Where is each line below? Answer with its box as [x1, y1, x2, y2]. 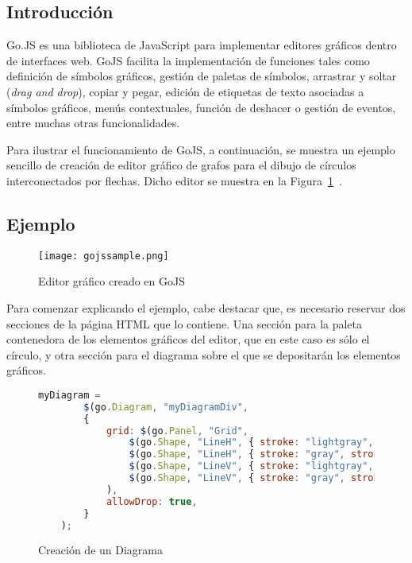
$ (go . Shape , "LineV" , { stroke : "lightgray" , [129, 460, 374, 472]
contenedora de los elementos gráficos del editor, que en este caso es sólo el [6, 331, 370, 348]
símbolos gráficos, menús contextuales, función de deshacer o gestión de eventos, [6, 99, 396, 115]
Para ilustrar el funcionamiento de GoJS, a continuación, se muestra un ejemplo [6, 141, 395, 157]
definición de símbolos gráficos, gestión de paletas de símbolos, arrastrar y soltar [6, 68, 397, 84]
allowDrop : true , [106, 495, 198, 507]
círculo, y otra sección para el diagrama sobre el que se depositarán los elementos [6, 346, 401, 363]
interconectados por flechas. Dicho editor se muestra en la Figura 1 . [6, 172, 342, 188]
